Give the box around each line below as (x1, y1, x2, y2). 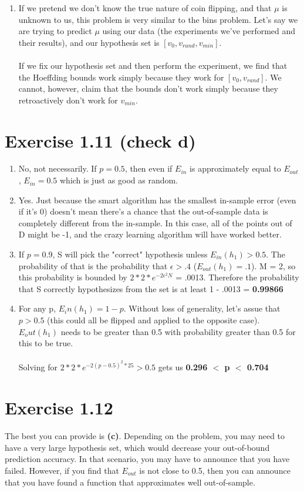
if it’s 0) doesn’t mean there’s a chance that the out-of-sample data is (18, 205, 268, 217)
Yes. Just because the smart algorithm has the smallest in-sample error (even (18, 193, 296, 206)
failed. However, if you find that (5, 464, 119, 476)
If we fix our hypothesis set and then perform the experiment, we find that (18, 59, 288, 71)
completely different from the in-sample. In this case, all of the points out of (18, 216, 292, 229)
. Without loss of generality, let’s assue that (123, 302, 281, 314)
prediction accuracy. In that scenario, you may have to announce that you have (5, 453, 290, 465)
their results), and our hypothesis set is (18, 36, 160, 48)
